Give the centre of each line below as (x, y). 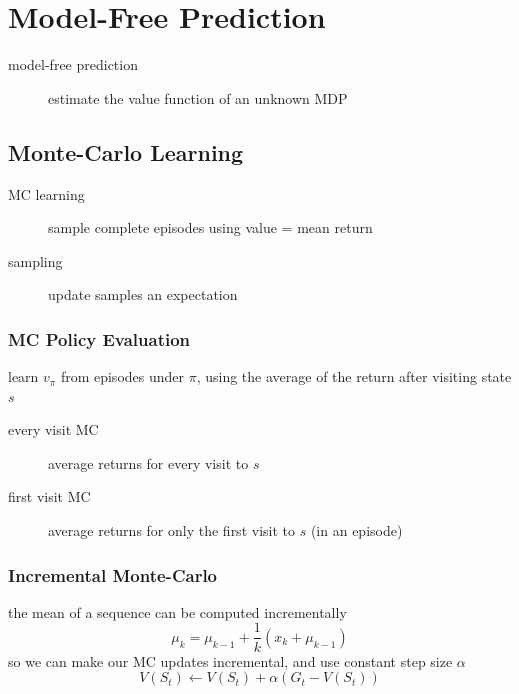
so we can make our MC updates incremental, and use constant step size (230, 660)
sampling (35, 260)
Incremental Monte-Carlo (113, 574)
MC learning (46, 193)
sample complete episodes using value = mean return (210, 227)
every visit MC (53, 429)
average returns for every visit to (148, 462)
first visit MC (49, 496)
